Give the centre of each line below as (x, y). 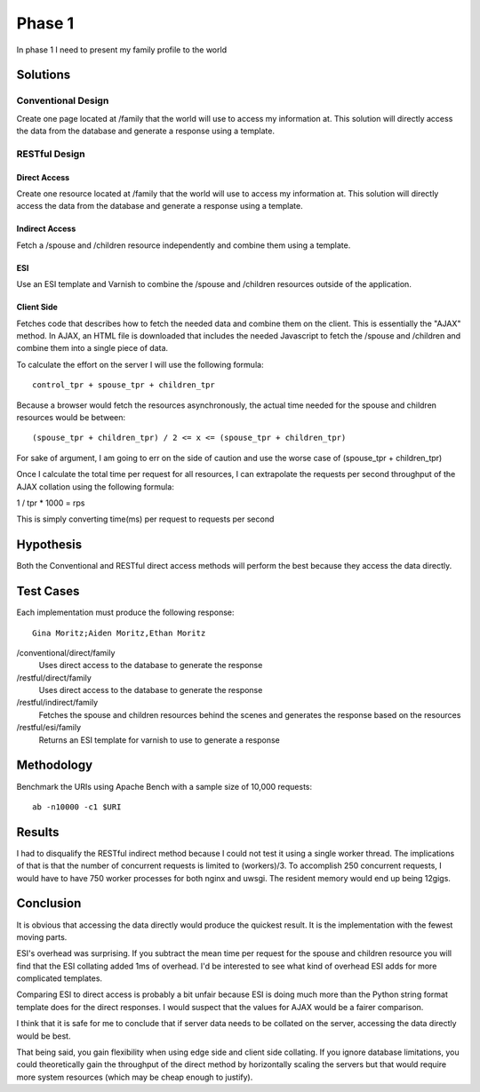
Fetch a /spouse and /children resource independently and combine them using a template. (184, 245)
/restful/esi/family (49, 728)
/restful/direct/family (54, 678)
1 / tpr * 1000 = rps (51, 503)
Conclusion (49, 903)
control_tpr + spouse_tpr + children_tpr (124, 385)
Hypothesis (49, 545)
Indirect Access (46, 229)
